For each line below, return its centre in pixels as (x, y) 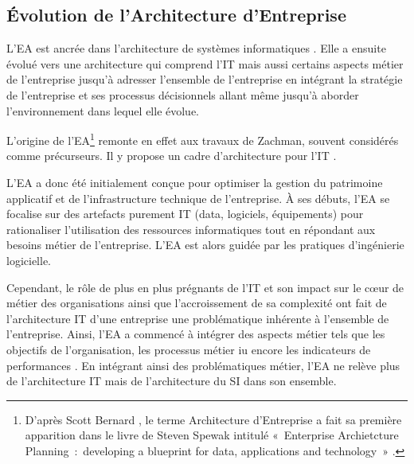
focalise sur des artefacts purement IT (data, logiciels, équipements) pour (185, 214)
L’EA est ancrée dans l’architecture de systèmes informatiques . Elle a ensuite (196, 48)
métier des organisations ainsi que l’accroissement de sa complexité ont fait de (197, 303)
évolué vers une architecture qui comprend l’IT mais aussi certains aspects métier (205, 63)
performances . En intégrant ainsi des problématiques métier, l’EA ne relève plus (203, 365)
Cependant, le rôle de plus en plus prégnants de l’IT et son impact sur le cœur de (205, 287)
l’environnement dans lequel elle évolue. (103, 110)
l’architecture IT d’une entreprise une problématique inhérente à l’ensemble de (198, 318)
